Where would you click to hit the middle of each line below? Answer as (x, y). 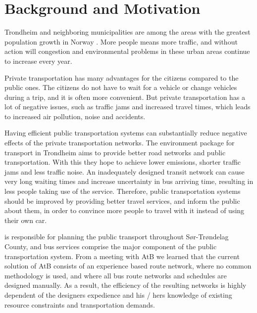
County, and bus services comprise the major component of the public (111, 246)
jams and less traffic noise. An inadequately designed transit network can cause (125, 171)
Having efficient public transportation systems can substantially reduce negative (126, 133)
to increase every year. (38, 61)
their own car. (26, 220)
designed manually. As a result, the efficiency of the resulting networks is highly (126, 285)
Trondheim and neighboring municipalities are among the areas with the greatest (128, 32)
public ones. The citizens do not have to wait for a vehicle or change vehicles (121, 87)
